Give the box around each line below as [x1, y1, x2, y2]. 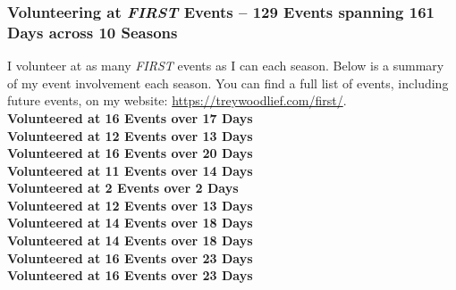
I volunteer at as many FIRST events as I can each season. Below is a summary [7, 56, 444, 75]
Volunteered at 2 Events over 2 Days [7, 178, 239, 197]
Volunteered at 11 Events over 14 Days [7, 161, 253, 179]
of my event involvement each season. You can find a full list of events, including [7, 73, 449, 92]
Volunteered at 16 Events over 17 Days [7, 108, 253, 127]
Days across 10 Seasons [7, 21, 178, 43]
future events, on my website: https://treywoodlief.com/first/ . [7, 91, 347, 110]
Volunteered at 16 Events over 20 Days [7, 144, 253, 162]
